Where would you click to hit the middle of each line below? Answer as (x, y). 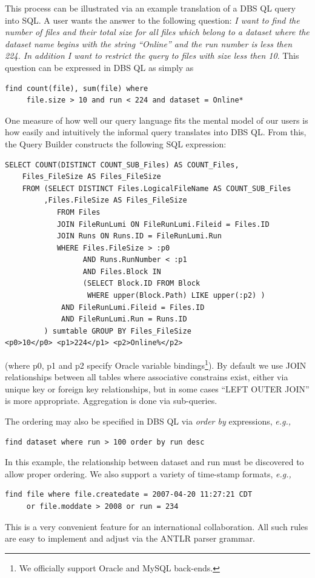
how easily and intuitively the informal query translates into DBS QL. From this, (156, 132)
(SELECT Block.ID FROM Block (141, 284)
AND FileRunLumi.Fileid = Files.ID (133, 307)
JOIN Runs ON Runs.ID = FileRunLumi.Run (139, 236)
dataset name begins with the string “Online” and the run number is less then (149, 43)
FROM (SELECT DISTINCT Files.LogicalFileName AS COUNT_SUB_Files (157, 188)
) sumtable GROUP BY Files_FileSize (118, 331)
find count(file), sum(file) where (77, 88)
